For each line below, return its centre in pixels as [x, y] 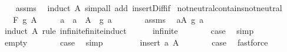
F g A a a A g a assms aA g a [108, 19]
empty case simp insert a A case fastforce [136, 42]
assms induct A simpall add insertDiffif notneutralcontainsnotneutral [149, 8]
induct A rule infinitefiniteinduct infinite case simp [129, 31]
